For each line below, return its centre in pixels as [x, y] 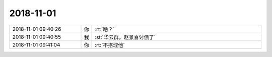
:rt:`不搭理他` [110, 45]
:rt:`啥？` [105, 29]
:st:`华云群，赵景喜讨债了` [125, 37]
